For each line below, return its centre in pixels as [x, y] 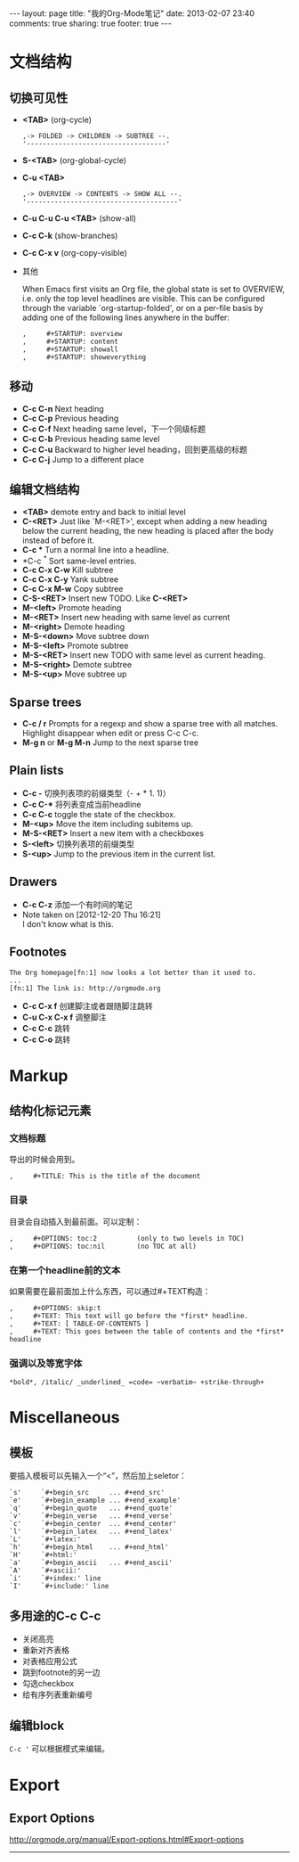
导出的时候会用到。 [44, 1160]
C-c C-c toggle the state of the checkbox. [99, 814]
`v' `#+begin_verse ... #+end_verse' [91, 1516]
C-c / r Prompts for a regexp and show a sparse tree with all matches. [150, 724]
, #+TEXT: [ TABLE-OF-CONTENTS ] [79, 1324]
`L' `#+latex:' [45, 1539]
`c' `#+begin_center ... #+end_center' [93, 1524]
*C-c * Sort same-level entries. [79, 560]
